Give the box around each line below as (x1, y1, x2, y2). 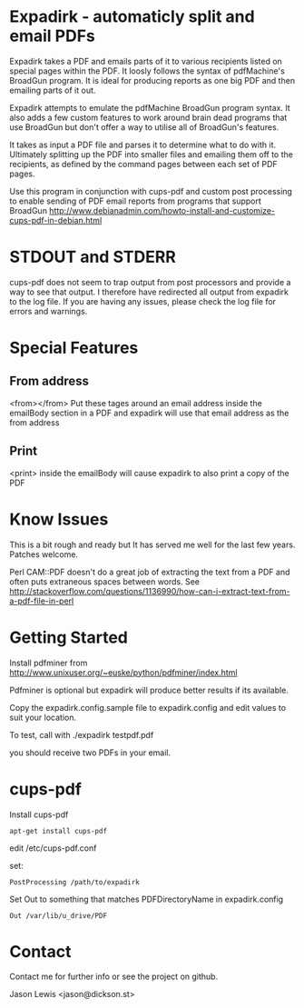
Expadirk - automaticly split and (9, 6, 256, 27)
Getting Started (9, 627, 129, 647)
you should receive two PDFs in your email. (9, 747, 172, 758)
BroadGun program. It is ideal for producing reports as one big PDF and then (9, 75, 296, 85)
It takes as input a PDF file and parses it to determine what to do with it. (9, 139, 277, 150)
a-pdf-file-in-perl (9, 595, 74, 606)
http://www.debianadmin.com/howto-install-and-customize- (49, 205, 275, 215)
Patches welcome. (9, 548, 79, 560)
